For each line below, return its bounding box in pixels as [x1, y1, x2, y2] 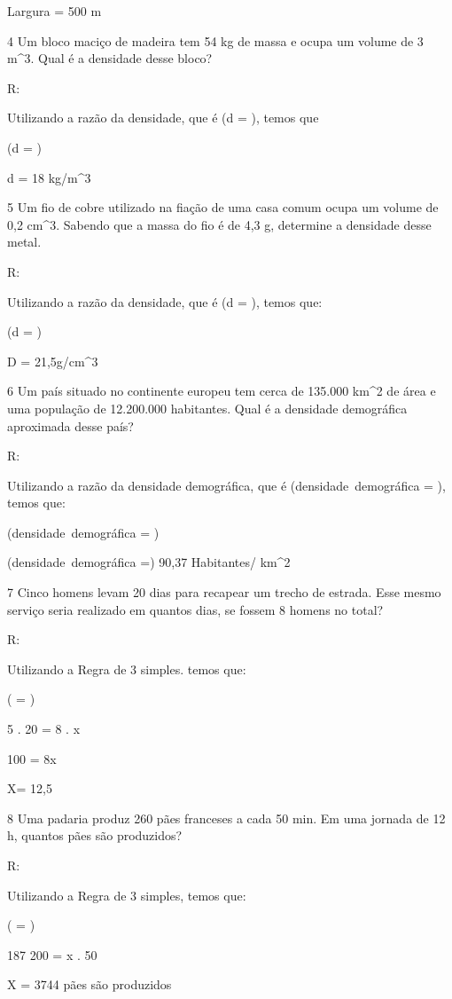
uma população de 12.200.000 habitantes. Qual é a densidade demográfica [7, 398, 408, 417]
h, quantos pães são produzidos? [7, 826, 183, 845]
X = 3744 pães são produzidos [7, 975, 172, 994]
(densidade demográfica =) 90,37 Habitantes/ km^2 [7, 553, 291, 571]
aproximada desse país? [7, 416, 134, 435]
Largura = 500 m [7, 2, 102, 20]
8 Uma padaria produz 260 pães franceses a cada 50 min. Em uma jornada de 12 [7, 808, 446, 827]
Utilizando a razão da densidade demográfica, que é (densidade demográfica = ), [7, 476, 446, 494]
